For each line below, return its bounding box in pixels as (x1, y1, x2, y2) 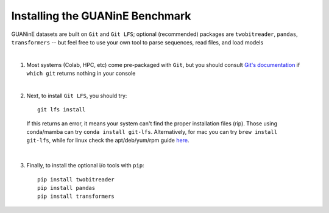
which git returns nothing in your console (26, 70, 136, 77)
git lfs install (37, 106, 86, 113)
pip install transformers (37, 193, 115, 200)
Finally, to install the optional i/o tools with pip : (26, 162, 144, 169)
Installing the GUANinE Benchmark (11, 9, 191, 23)
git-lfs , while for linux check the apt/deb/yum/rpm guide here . (26, 137, 189, 144)
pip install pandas (37, 184, 96, 192)
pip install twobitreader (37, 176, 115, 183)
